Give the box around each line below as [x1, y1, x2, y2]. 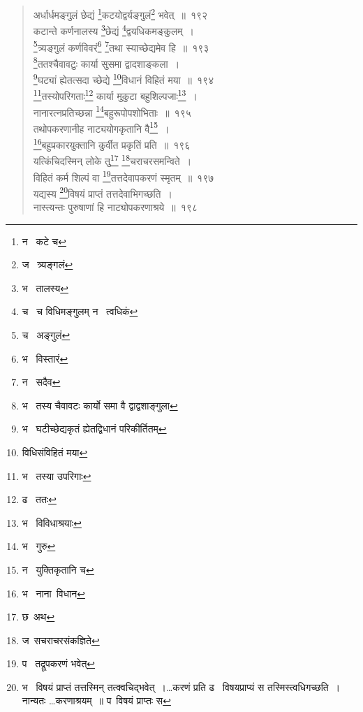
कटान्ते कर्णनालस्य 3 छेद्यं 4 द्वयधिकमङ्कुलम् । [33, 22, 194, 38]
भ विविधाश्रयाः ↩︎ [22, 515, 82, 530]
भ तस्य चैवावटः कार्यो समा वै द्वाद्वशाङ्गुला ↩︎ [22, 398, 178, 412]
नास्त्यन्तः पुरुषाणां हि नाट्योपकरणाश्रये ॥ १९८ [33, 200, 198, 214]
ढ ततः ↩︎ [22, 492, 57, 507]
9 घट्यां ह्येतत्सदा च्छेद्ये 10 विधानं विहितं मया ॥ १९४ [33, 71, 214, 87]
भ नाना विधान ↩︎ [22, 586, 85, 600]
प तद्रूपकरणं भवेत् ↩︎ [22, 656, 96, 671]
